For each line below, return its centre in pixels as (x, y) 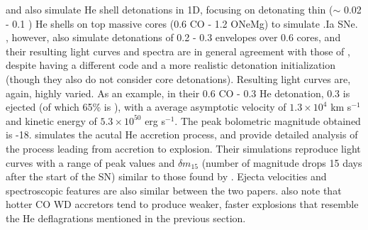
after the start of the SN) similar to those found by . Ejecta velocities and (166, 176)
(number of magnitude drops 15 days (282, 162)
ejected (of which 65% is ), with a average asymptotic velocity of (146, 107)
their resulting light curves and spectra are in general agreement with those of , (178, 51)
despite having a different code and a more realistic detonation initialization (171, 65)
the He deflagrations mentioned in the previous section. (126, 218)
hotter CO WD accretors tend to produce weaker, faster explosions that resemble (182, 204)
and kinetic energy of (51, 120)
